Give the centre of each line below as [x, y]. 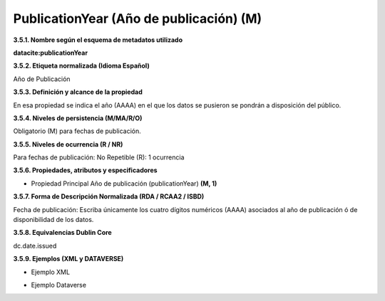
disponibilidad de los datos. [53, 220]
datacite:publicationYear [51, 53]
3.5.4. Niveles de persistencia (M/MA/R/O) [78, 118]
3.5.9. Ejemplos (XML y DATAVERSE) [68, 259]
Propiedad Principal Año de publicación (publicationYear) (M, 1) [124, 183]
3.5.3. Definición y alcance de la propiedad [78, 92]
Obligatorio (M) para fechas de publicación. [77, 131]
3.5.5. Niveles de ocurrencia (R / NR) [68, 144]
